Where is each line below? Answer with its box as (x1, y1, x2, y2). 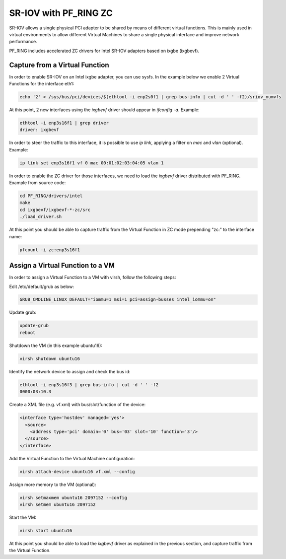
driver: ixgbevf (19, 127, 60, 133)
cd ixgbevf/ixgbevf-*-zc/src (19, 207, 91, 212)
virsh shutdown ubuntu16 (19, 355, 80, 361)
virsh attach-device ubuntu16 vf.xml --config (19, 469, 135, 474)
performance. (9, 39, 37, 45)
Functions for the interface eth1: (9, 81, 74, 87)
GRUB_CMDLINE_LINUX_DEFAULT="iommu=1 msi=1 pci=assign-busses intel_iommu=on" (19, 297, 216, 302)
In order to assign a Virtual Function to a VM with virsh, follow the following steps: (9, 275, 176, 280)
